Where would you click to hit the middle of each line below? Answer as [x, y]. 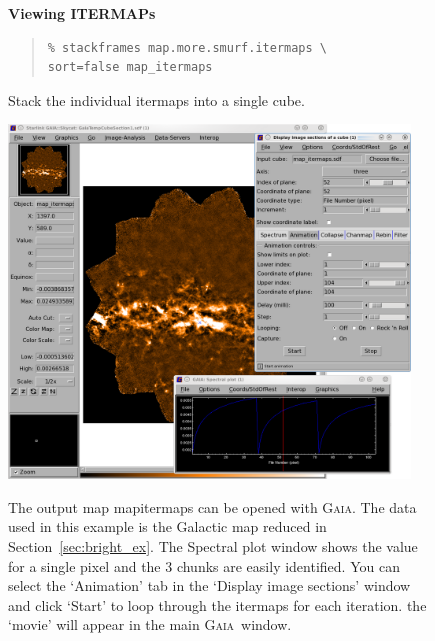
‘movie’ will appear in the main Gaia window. [150, 624]
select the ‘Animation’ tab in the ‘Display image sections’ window [209, 585]
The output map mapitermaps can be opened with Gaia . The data [212, 506]
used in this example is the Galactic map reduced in [167, 526]
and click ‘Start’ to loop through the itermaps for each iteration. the [217, 604]
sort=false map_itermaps [130, 67]
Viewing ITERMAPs [82, 13]
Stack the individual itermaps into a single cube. [156, 99]
